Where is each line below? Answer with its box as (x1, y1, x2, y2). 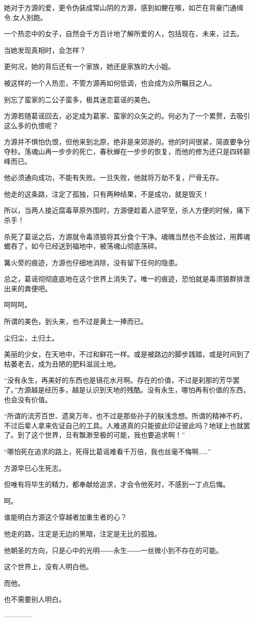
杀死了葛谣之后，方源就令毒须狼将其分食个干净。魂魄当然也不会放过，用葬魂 (4, 231, 250, 241)
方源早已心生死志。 (4, 462, 65, 473)
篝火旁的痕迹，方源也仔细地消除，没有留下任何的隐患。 (4, 257, 182, 267)
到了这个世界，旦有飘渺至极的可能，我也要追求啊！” (17, 430, 185, 440)
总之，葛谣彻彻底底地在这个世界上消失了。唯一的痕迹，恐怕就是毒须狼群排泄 (4, 274, 250, 284)
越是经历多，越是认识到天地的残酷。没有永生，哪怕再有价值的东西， (31, 385, 250, 395)
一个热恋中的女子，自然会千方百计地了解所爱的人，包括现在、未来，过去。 (4, 28, 243, 39)
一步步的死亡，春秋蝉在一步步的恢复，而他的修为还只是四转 (51, 146, 243, 156)
